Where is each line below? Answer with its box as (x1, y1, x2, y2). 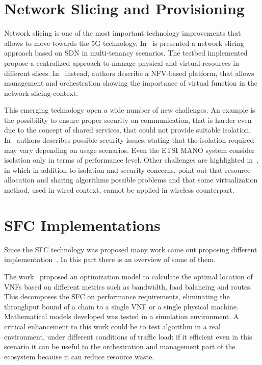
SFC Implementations (4, 214, 161, 235)
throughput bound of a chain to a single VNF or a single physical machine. (4, 301, 239, 311)
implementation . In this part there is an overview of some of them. (4, 254, 216, 265)
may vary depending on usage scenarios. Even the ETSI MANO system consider (4, 144, 255, 155)
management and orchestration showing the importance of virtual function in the (4, 77, 257, 88)
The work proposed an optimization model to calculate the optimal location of (4, 271, 253, 281)
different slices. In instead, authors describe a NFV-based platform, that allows (4, 67, 254, 78)
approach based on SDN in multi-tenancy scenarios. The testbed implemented (4, 47, 248, 58)
